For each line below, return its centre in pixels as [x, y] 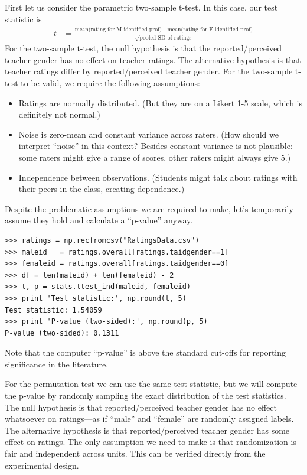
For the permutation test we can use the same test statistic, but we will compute [151, 384]
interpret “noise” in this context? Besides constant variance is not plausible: [156, 146]
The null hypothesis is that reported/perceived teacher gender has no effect [141, 407]
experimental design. [42, 465]
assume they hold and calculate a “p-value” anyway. [99, 220]
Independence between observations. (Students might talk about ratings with [158, 177]
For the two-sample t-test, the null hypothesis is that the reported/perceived [143, 48]
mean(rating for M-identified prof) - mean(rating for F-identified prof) [164, 30]
